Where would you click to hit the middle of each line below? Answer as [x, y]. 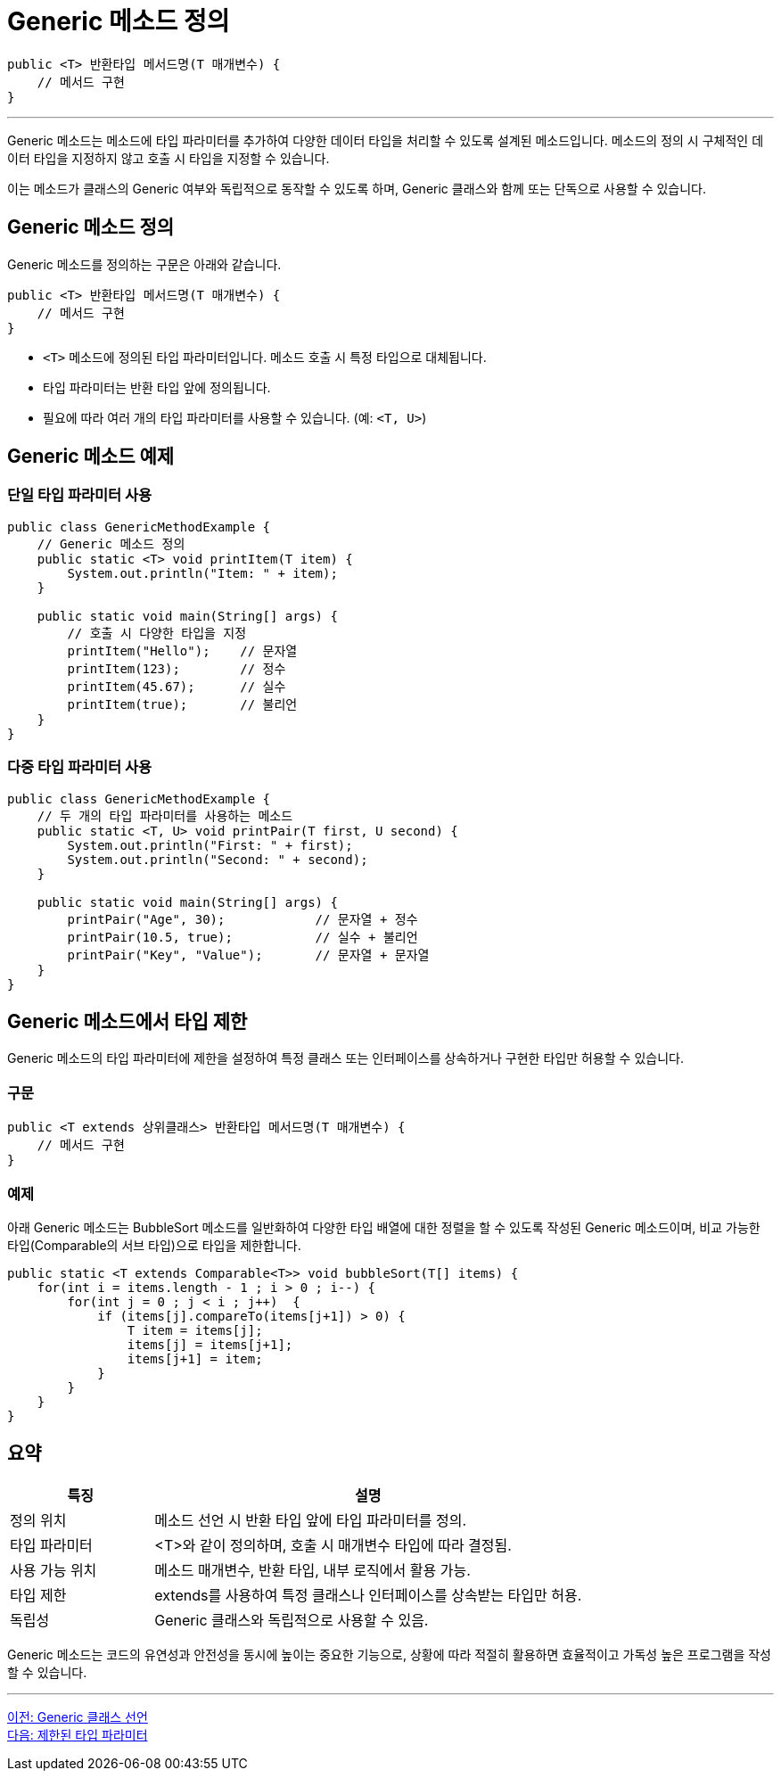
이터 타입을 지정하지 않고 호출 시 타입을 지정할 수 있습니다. [169, 158]
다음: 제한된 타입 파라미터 [78, 1734]
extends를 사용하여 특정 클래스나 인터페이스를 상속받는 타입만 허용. [368, 1595]
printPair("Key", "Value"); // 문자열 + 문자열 [248, 955]
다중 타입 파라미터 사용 [80, 767]
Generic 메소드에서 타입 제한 [127, 1021]
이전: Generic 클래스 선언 [78, 1716]
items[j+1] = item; [195, 1358]
